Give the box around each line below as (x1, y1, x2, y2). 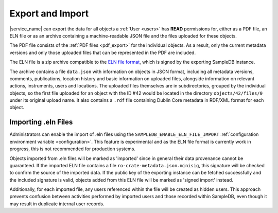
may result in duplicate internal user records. (9, 201, 105, 207)
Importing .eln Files (9, 118, 73, 127)
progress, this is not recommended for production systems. (9, 146, 136, 152)
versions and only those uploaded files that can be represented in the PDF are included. (9, 49, 196, 56)
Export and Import (9, 8, 89, 19)
